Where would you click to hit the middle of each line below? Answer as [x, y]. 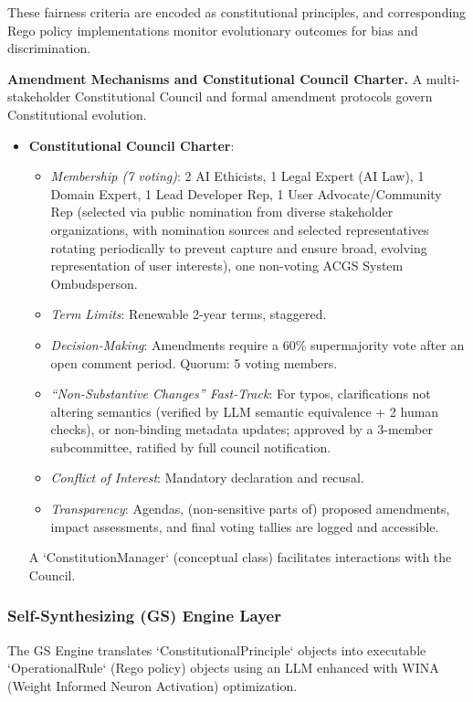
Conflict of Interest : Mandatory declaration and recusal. [207, 478]
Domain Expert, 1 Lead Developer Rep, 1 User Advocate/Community [246, 193]
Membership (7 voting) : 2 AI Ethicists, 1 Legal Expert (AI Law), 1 [237, 176]
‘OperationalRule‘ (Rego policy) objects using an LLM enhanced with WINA [223, 668]
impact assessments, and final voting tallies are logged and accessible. [245, 526]
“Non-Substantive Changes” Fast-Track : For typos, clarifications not [241, 394]
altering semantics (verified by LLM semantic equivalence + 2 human [245, 411]
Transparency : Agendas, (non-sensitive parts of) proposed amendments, [250, 509]
